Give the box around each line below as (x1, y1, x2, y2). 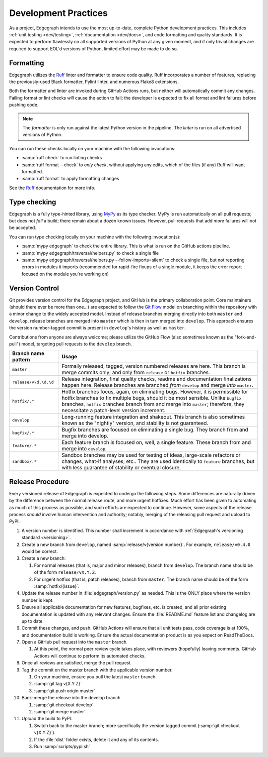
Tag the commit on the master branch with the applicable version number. (21, 667, 173, 673)
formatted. (21, 168, 43, 174)
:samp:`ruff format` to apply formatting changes (21, 176, 119, 182)
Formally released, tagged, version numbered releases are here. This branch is (61, 363, 246, 370)
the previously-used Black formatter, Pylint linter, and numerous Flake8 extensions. (9, 79, 179, 85)
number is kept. (21, 597, 54, 603)
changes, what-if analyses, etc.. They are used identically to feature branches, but (61, 458, 255, 465)
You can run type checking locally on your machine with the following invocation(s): (9, 234, 181, 240)
